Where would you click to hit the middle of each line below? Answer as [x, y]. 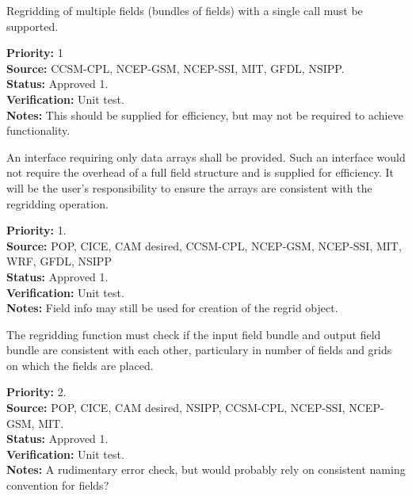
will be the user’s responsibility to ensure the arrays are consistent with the [189, 187]
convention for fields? [58, 485]
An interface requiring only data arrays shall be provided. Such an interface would [206, 156]
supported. [32, 26]
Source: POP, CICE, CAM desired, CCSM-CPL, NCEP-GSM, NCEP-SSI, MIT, [204, 245]
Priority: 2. [36, 392]
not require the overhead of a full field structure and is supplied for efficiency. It [200, 172]
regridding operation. [57, 203]
